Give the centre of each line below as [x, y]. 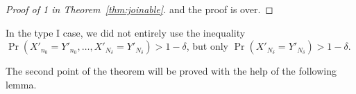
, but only [207, 46]
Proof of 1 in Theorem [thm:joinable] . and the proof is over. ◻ [139, 9]
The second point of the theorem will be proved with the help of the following [171, 71]
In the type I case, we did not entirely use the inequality [126, 32]
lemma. [21, 84]
